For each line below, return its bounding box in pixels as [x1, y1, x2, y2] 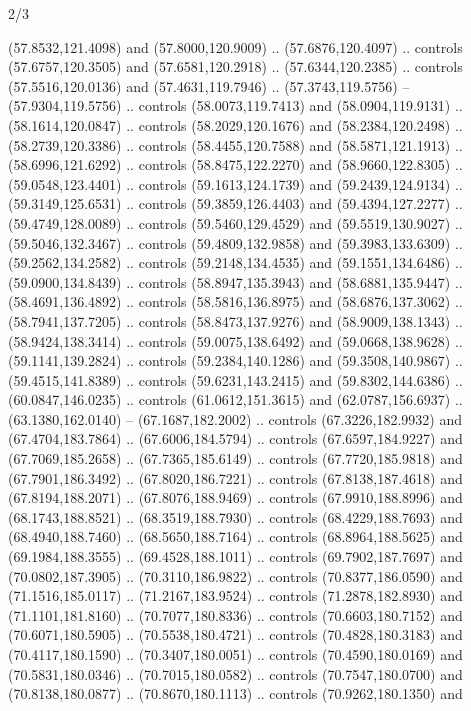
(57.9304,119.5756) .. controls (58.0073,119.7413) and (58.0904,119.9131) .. [8, 95, 463, 116]
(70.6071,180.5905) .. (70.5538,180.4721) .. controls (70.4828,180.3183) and [8, 624, 463, 645]
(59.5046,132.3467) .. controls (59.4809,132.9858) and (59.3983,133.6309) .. [8, 232, 463, 253]
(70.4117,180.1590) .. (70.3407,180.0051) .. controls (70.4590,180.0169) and [8, 644, 463, 664]
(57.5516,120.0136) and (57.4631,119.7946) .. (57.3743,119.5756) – [8, 75, 410, 96]
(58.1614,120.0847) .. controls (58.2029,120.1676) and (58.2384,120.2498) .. [8, 114, 463, 135]
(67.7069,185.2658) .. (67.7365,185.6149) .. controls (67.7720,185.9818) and [8, 448, 463, 469]
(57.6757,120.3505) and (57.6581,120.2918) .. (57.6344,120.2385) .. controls [8, 56, 463, 77]
